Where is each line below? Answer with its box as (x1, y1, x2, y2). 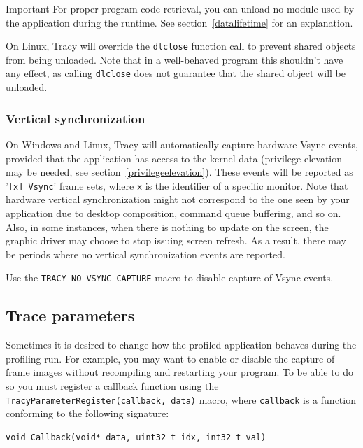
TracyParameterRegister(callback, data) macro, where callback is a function (6, 392, 356, 407)
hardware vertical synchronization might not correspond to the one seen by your (6, 192, 350, 206)
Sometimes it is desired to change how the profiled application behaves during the (6, 337, 357, 352)
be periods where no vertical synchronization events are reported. (6, 246, 285, 261)
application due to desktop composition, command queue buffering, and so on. (6, 205, 341, 220)
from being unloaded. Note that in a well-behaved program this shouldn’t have (6, 52, 343, 66)
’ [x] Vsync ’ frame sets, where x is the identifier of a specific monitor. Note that (6, 178, 348, 192)
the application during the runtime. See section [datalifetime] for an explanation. (6, 15, 353, 29)
